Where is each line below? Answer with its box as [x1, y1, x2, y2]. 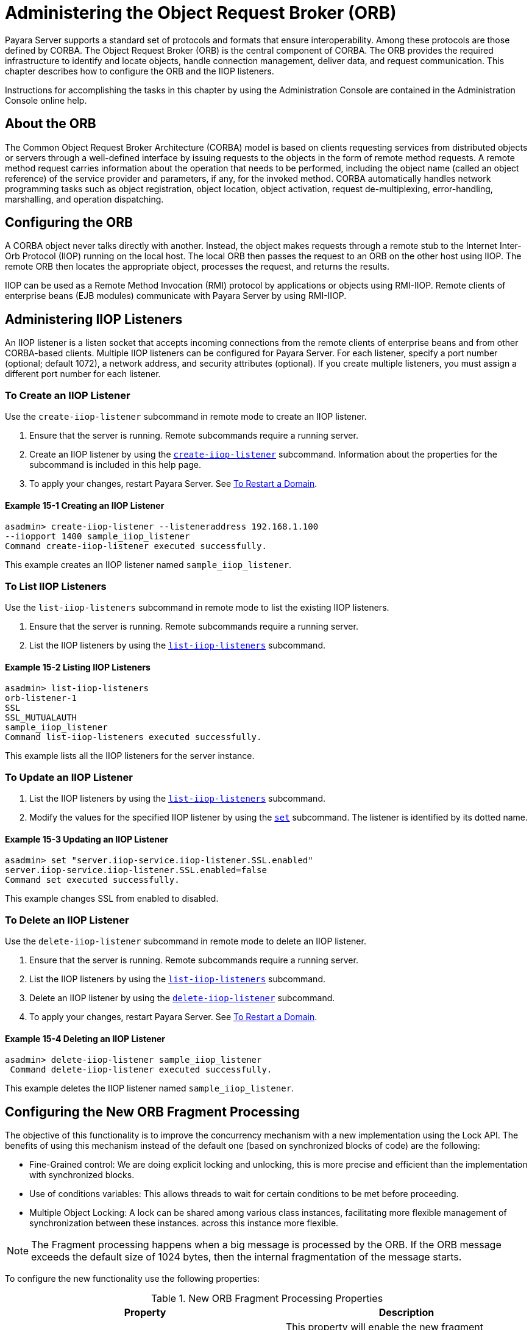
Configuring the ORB [5, 215, 133, 231]
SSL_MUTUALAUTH [5, 713, 77, 723]
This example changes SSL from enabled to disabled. [5, 893, 219, 904]
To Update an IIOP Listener [5, 771, 133, 783]
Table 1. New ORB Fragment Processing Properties [151, 1292, 383, 1304]
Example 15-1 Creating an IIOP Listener [5, 500, 165, 511]
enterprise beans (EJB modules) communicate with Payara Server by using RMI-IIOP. [5, 290, 347, 301]
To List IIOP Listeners [5, 580, 107, 592]
